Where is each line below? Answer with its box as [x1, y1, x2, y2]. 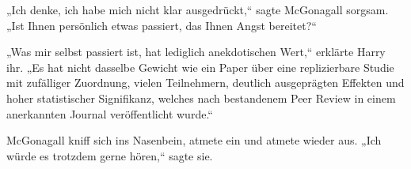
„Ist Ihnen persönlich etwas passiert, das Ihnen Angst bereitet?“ [6, 17, 317, 33]
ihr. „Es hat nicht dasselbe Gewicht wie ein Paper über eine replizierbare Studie [6, 58, 394, 75]
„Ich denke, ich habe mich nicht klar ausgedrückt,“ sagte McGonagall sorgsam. [6, 2, 389, 17]
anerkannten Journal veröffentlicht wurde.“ [6, 105, 213, 122]
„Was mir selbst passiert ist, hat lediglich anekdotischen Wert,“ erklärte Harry [6, 43, 386, 60]
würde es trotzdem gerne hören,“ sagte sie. [6, 147, 213, 163]
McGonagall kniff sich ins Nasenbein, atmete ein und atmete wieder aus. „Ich [6, 132, 382, 148]
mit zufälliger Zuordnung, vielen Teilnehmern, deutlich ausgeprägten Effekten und [6, 74, 405, 91]
